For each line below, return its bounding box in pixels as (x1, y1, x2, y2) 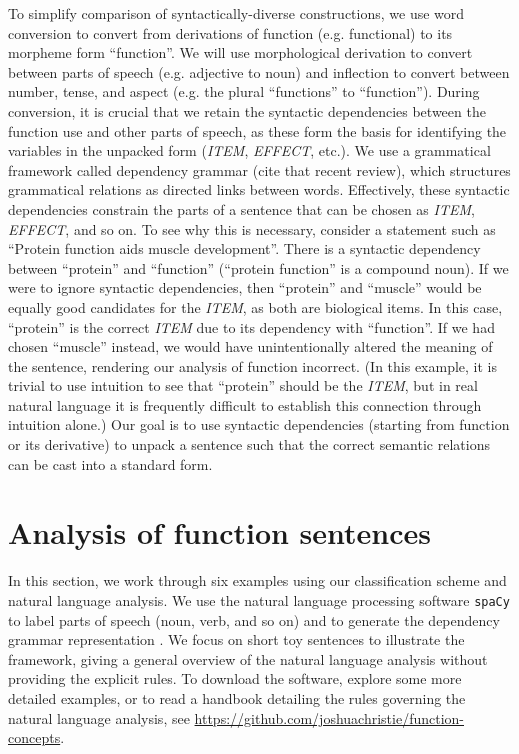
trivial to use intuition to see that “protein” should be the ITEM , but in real (8, 375, 478, 396)
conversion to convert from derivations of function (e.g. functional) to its (8, 22, 453, 43)
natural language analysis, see (8, 707, 190, 728)
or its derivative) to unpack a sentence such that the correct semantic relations (8, 434, 490, 455)
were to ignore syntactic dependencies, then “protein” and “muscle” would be (8, 277, 482, 298)
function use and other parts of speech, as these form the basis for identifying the (8, 120, 507, 141)
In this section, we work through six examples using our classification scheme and (8, 570, 507, 591)
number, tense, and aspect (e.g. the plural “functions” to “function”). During (8, 81, 480, 102)
